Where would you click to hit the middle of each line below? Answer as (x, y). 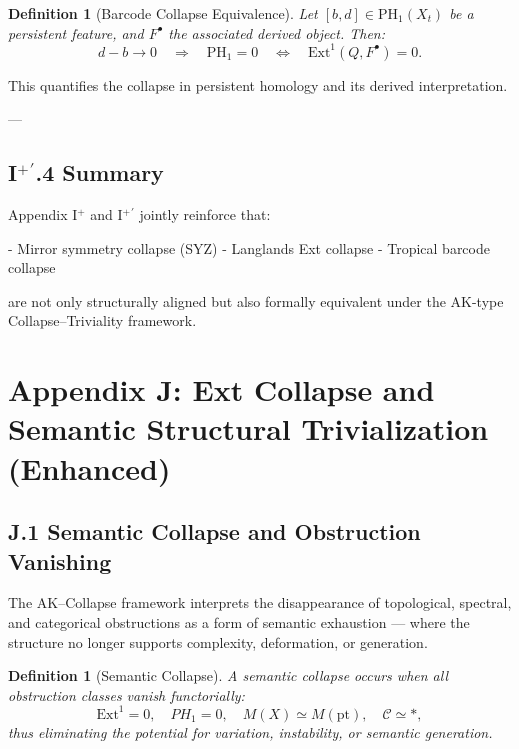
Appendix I (43, 214)
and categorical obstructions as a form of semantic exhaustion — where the (239, 621)
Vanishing (60, 560)
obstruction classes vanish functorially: (126, 694)
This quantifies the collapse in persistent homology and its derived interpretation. (258, 84)
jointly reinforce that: (205, 214)
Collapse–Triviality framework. (102, 320)
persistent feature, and (76, 32)
